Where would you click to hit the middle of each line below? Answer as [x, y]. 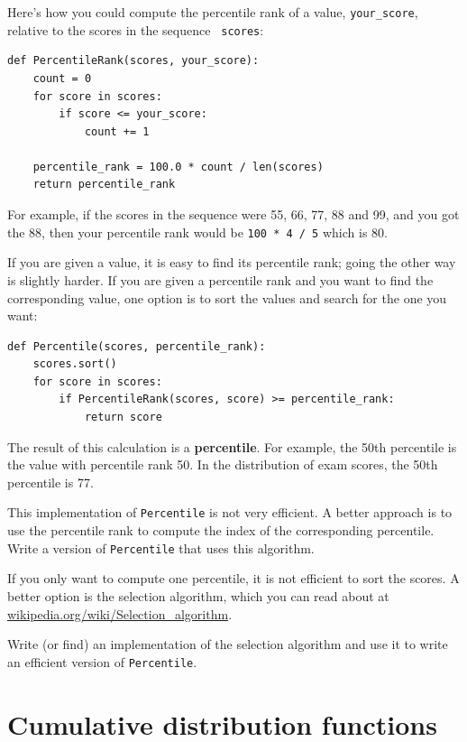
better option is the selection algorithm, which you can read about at [198, 595]
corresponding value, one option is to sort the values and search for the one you [227, 297]
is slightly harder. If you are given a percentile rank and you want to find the [220, 279]
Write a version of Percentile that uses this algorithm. [161, 547]
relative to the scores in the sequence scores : [136, 29]
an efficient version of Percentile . [102, 661]
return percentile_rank [104, 185]
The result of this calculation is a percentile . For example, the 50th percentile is [232, 446]
